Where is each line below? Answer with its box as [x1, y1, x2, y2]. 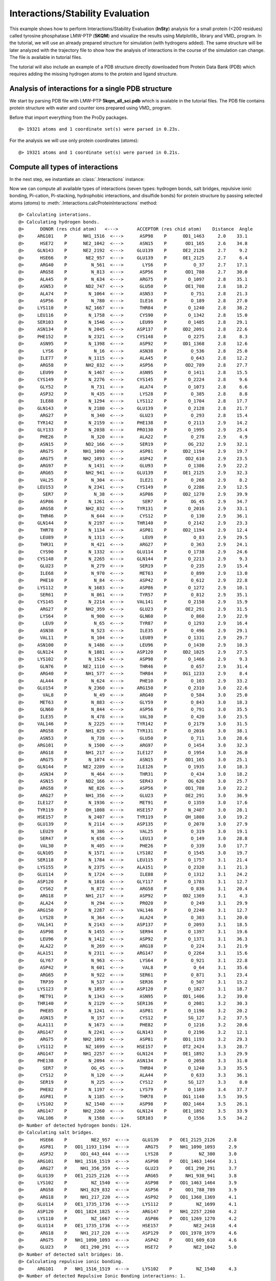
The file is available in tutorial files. [9, 54, 83, 60]
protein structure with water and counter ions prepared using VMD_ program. [9, 105, 172, 111]
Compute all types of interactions [9, 162, 119, 171]
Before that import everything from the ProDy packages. [9, 114, 128, 120]
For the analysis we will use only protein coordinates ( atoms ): [9, 137, 139, 143]
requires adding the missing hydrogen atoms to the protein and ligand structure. [9, 71, 178, 77]
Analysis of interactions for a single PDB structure [9, 84, 172, 93]
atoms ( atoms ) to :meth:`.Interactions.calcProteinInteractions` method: [9, 200, 158, 206]
